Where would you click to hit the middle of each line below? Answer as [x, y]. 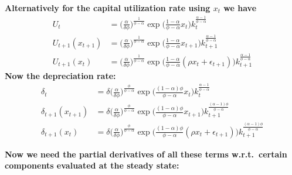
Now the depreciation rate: [60, 75]
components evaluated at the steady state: [92, 165]
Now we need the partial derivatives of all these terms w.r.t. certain [146, 154]
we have [240, 8]
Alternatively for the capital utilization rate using [108, 8]
